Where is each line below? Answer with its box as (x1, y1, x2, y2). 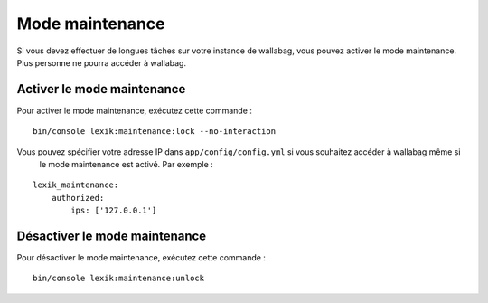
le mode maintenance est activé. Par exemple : (39, 159, 214, 170)
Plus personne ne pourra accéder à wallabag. (16, 57, 187, 68)
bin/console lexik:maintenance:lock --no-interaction (33, 127, 276, 137)
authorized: (51, 193, 105, 203)
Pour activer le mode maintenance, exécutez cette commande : (16, 105, 253, 116)
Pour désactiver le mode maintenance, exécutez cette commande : (16, 252, 267, 263)
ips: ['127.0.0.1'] (70, 205, 157, 216)
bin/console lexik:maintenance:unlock (33, 273, 205, 284)
